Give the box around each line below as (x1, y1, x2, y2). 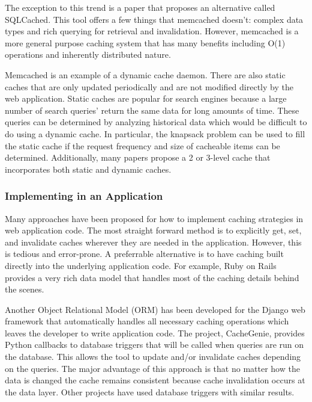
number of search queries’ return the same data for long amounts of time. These (5, 104, 299, 116)
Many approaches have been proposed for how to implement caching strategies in (5, 212, 304, 224)
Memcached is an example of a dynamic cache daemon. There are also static (5, 68, 286, 81)
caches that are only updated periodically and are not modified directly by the (5, 80, 293, 93)
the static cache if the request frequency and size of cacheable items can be (5, 139, 280, 152)
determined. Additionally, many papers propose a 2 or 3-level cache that (5, 151, 271, 164)
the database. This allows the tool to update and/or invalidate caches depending (5, 350, 301, 363)
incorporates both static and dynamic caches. (5, 162, 172, 175)
